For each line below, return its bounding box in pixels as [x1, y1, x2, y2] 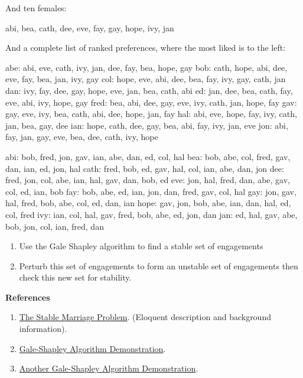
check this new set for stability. [19, 271, 132, 283]
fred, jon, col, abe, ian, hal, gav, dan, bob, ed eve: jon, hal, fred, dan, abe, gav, [5, 174, 290, 186]
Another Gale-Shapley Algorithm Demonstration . [19, 362, 198, 374]
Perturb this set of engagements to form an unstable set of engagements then [19, 259, 298, 272]
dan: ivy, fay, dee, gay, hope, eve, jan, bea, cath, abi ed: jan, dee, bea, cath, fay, [5, 84, 293, 96]
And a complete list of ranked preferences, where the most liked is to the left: [5, 41, 286, 54]
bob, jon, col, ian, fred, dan [5, 220, 104, 232]
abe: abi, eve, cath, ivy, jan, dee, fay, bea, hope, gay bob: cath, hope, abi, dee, [5, 61, 288, 73]
